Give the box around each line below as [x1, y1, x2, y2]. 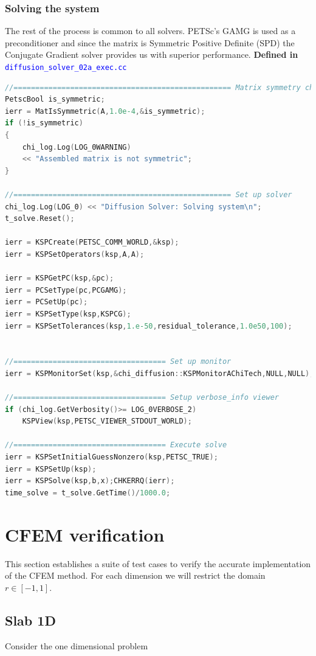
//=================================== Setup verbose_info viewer [5, 393, 280, 402]
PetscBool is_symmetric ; [5, 95, 105, 104]
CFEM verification [5, 522, 165, 546]
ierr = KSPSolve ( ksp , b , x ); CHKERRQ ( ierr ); [5, 476, 175, 486]
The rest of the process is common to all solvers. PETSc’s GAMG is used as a [5, 24, 296, 37]
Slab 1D [5, 610, 56, 629]
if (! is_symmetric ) [5, 119, 83, 128]
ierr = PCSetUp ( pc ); [5, 298, 88, 307]
